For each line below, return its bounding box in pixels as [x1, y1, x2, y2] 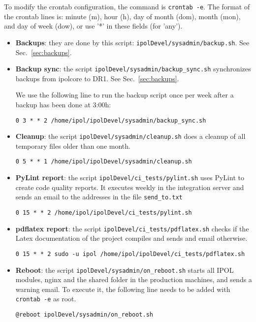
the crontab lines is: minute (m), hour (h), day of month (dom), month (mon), [4, 11, 241, 21]
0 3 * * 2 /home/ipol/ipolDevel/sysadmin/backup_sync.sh [15, 117, 206, 124]
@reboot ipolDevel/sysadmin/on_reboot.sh [15, 311, 153, 319]
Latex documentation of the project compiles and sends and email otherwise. [15, 233, 248, 243]
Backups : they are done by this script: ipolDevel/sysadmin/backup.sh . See [15, 37, 250, 47]
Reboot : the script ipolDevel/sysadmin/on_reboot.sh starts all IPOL [15, 264, 234, 275]
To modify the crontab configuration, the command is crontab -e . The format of [4, 1, 250, 11]
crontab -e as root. [15, 293, 76, 304]
